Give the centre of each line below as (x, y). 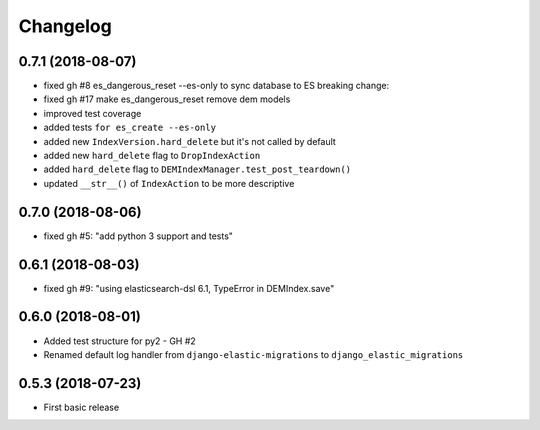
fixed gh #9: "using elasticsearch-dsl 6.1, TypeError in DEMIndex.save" (189, 288)
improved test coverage (92, 113)
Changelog (65, 26)
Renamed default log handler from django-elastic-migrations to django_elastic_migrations (253, 354)
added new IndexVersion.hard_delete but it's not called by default (190, 141)
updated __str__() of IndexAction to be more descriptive (169, 183)
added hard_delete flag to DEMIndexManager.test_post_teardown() (197, 169)
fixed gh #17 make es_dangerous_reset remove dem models (167, 99)
